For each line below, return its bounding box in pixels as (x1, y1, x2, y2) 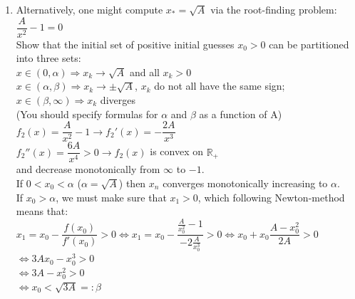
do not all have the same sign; (154, 78, 285, 93)
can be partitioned (269, 36, 349, 51)
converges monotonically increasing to (163, 175, 328, 190)
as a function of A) (199, 106, 282, 121)
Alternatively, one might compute (16, 2, 163, 16)
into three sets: (16, 51, 81, 65)
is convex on (150, 144, 203, 159)
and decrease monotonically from (16, 162, 160, 177)
